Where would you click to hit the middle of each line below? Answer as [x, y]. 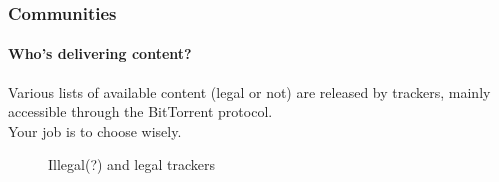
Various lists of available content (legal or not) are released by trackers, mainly [249, 91]
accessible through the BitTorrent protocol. [140, 111]
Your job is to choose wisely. [95, 130]
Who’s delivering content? [100, 53]
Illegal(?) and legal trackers [131, 164]
